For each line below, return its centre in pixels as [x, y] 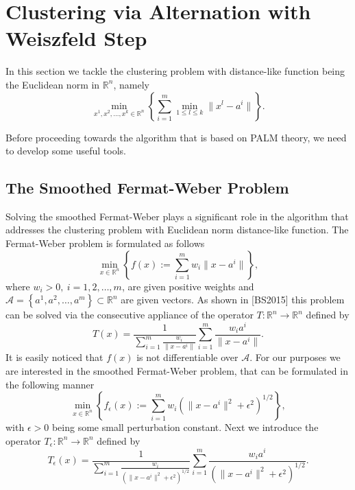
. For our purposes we [295, 357]
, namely [131, 84]
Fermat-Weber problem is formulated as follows [105, 243]
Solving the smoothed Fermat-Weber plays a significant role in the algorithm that [177, 216]
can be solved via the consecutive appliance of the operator [130, 315]
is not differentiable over [187, 357]
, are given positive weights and [188, 286]
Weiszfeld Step [76, 38]
